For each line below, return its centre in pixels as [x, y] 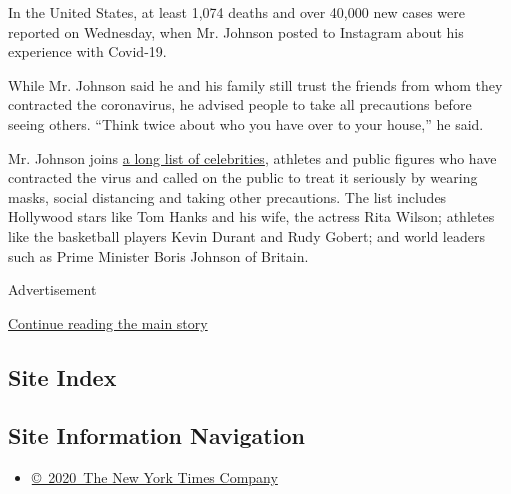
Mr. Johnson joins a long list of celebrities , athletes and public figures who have [252, 157]
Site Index [62, 376]
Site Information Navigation [156, 435]
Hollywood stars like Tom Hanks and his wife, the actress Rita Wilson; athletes [251, 216]
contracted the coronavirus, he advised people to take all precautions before [240, 104]
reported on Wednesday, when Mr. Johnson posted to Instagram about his [236, 31]
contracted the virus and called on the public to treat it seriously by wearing [243, 177]
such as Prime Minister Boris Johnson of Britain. [158, 255]
